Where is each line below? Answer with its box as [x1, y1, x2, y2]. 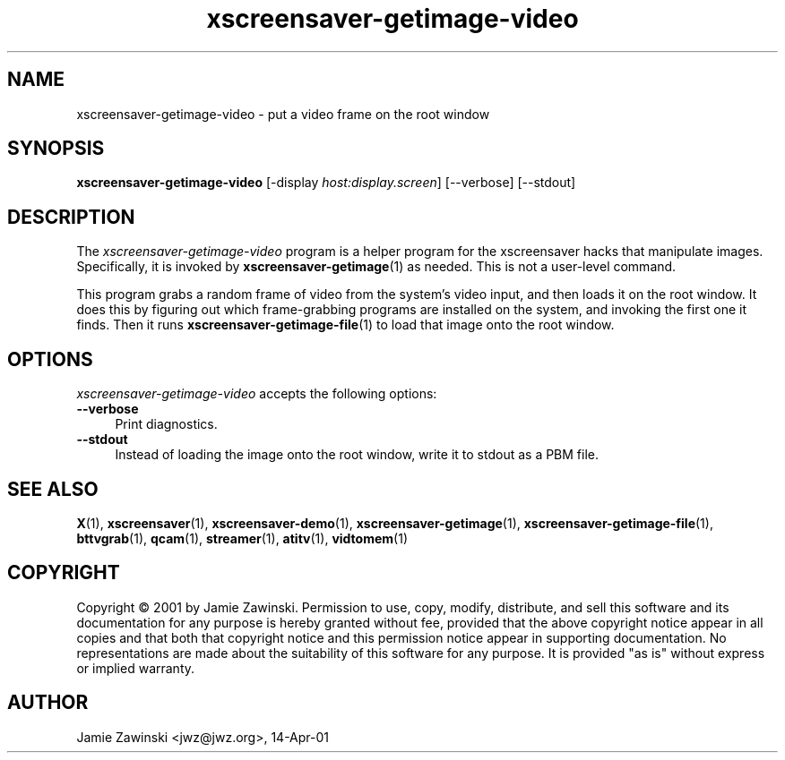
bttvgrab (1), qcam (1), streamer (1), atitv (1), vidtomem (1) [76, 530, 408, 546]
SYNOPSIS [7, 137, 105, 160]
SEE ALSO [7, 477, 99, 500]
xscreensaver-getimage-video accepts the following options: [76, 386, 437, 402]
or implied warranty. [76, 660, 195, 676]
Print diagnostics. [115, 416, 218, 432]
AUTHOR [7, 691, 89, 714]
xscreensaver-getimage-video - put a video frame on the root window [76, 106, 490, 122]
